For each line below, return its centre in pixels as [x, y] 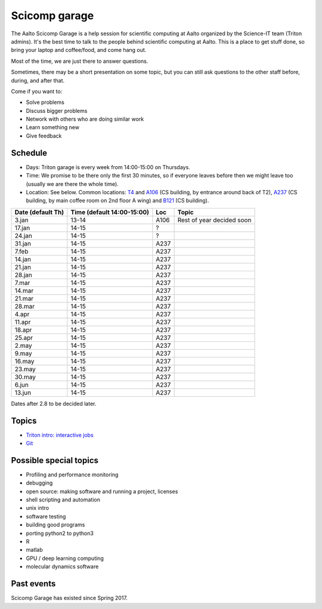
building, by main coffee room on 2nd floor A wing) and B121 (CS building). [117, 201]
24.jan [23, 235]
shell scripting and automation [63, 500]
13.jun [23, 393]
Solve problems [45, 102]
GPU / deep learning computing [65, 558]
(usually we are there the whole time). [72, 184]
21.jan [23, 267]
